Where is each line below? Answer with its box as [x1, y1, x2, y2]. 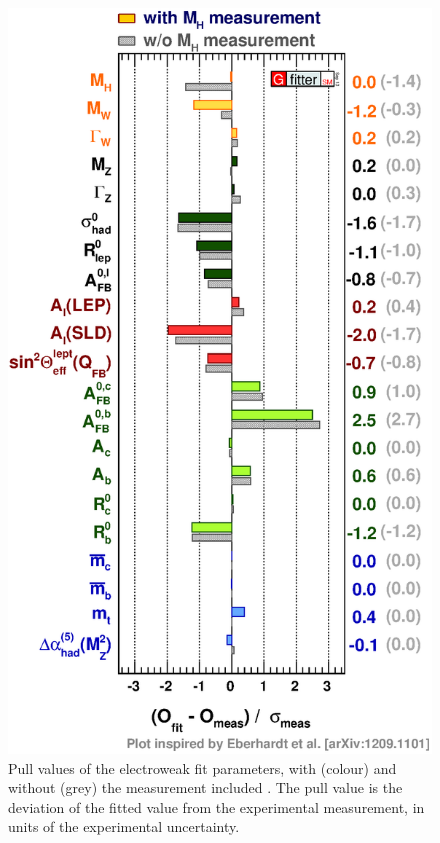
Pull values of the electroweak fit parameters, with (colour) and [8, 757, 397, 778]
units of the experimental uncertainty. [8, 816, 240, 837]
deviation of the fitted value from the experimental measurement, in [8, 796, 425, 817]
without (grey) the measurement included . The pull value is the [8, 777, 403, 798]
